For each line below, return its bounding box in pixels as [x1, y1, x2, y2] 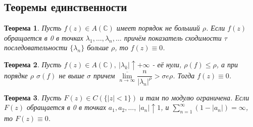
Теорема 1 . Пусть [4, 23, 62, 33]
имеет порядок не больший [116, 23, 200, 33]
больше [87, 42, 109, 53]
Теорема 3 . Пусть [4, 92, 62, 102]
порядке [4, 70, 28, 80]
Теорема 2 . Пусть [4, 59, 62, 69]
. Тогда [173, 70, 195, 80]
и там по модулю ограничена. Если [140, 92, 249, 102]
